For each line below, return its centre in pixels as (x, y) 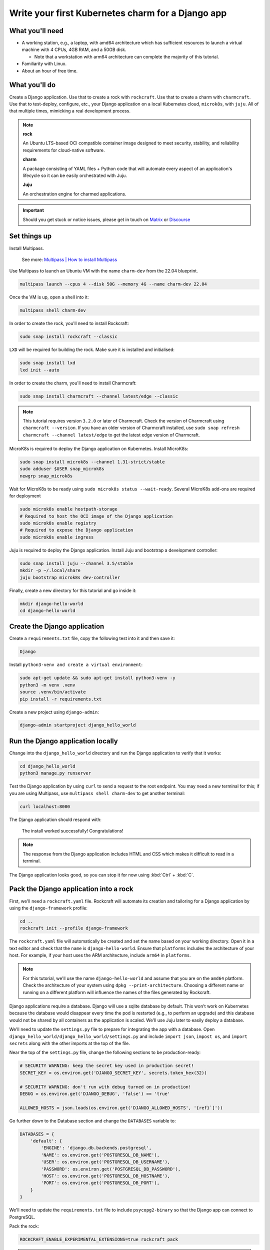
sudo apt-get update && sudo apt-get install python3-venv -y (97, 678)
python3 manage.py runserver (55, 773)
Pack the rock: (24, 1226)
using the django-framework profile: (48, 908)
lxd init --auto (40, 370)
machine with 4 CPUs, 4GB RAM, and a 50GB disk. (74, 49)
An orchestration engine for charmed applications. (74, 194)
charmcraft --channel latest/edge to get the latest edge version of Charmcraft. (111, 434)
